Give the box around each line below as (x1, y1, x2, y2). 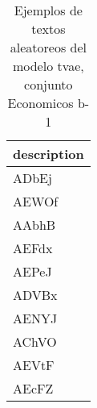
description (13, 144, 84, 163)
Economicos (7, 94, 74, 112)
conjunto (24, 75, 73, 94)
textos (31, 19, 66, 38)
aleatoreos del (10, 38, 87, 56)
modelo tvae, (12, 56, 84, 75)
